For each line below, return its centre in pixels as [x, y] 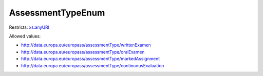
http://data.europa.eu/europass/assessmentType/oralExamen [83, 52]
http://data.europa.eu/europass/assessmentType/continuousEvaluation [93, 65]
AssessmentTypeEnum [57, 13]
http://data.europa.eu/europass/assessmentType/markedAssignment [91, 59]
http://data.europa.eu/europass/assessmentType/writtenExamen [86, 45]
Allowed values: [25, 36]
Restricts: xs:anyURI [29, 27]
